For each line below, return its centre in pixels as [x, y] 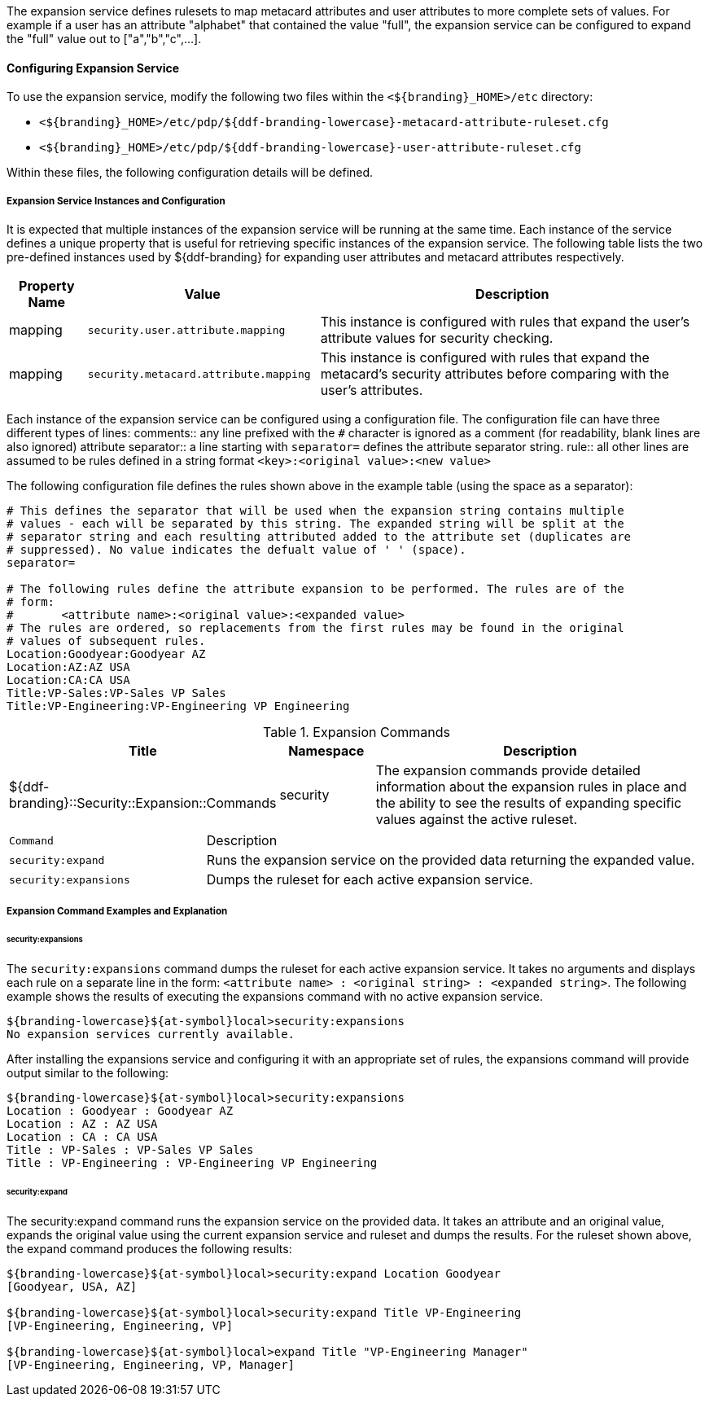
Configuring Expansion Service [93, 68]
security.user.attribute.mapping [186, 330]
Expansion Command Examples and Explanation [117, 912]
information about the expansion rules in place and [531, 787]
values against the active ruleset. [477, 819]
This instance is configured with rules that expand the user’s [505, 322]
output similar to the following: [88, 1073]
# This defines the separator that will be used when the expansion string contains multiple [315, 511]
